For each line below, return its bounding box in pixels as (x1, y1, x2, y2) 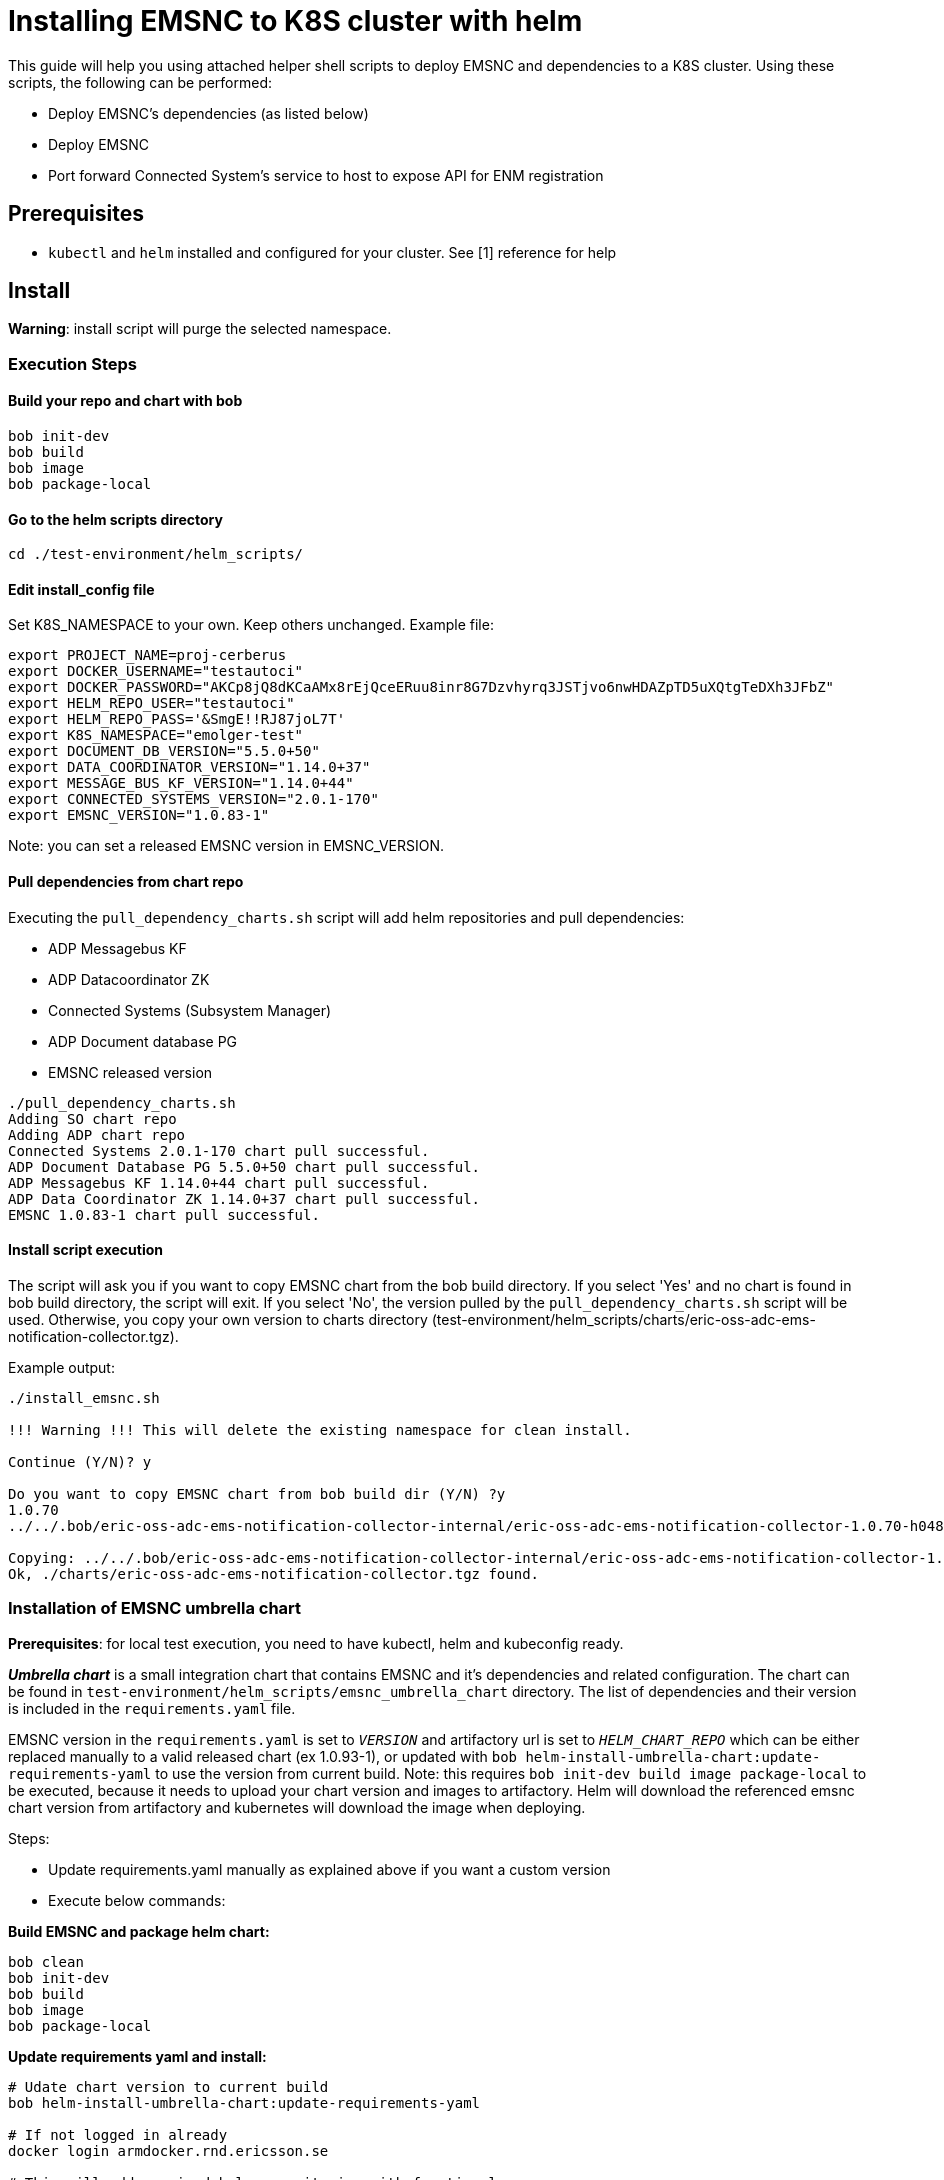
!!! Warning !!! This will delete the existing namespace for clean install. (8, 1421, 632, 1438)
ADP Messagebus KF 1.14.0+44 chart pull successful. (8, 1174, 430, 1191)
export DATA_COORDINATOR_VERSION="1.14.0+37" (8, 759, 371, 776)
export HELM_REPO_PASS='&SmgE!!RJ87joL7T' (8, 711, 346, 728)
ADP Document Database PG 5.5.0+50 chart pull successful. (8, 1158, 481, 1175)
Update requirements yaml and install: (8, 2047, 267, 2065)
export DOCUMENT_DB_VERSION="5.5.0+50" (8, 743, 320, 760)
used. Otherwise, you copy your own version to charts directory (8, 1310, 428, 1328)
